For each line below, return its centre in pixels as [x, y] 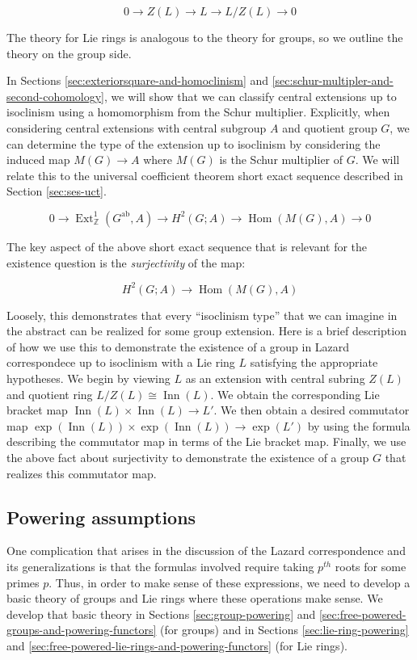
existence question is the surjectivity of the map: [126, 262]
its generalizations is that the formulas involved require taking [160, 566]
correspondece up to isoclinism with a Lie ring [121, 362]
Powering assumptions [101, 517]
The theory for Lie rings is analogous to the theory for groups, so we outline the [205, 37]
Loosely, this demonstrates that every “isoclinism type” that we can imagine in [202, 315]
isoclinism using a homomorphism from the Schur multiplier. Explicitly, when [198, 112]
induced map [38, 160]
